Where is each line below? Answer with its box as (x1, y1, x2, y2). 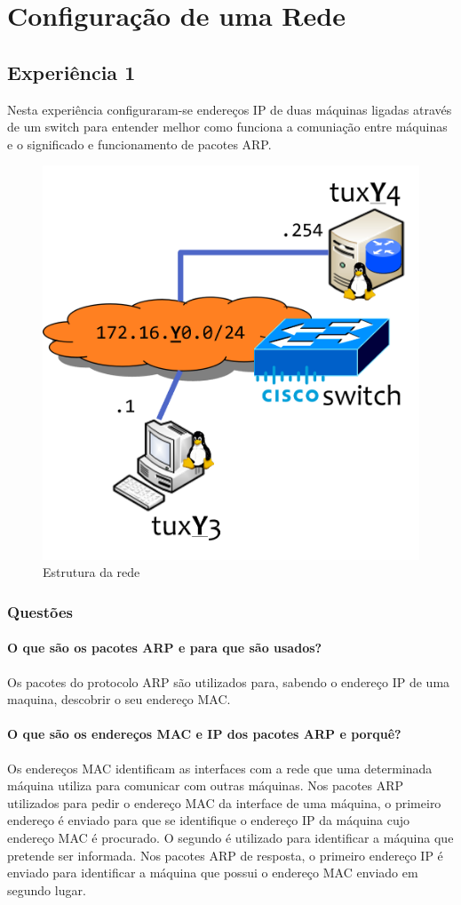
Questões (7, 600, 73, 622)
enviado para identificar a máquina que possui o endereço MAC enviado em (7, 863, 418, 882)
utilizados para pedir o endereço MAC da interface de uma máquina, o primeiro (7, 793, 441, 812)
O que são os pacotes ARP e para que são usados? (7, 638, 322, 657)
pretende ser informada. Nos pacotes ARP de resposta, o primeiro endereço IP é (7, 845, 443, 864)
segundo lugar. (7, 880, 86, 899)
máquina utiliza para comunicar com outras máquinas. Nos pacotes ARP (7, 776, 404, 795)
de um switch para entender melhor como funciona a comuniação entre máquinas (7, 117, 448, 136)
